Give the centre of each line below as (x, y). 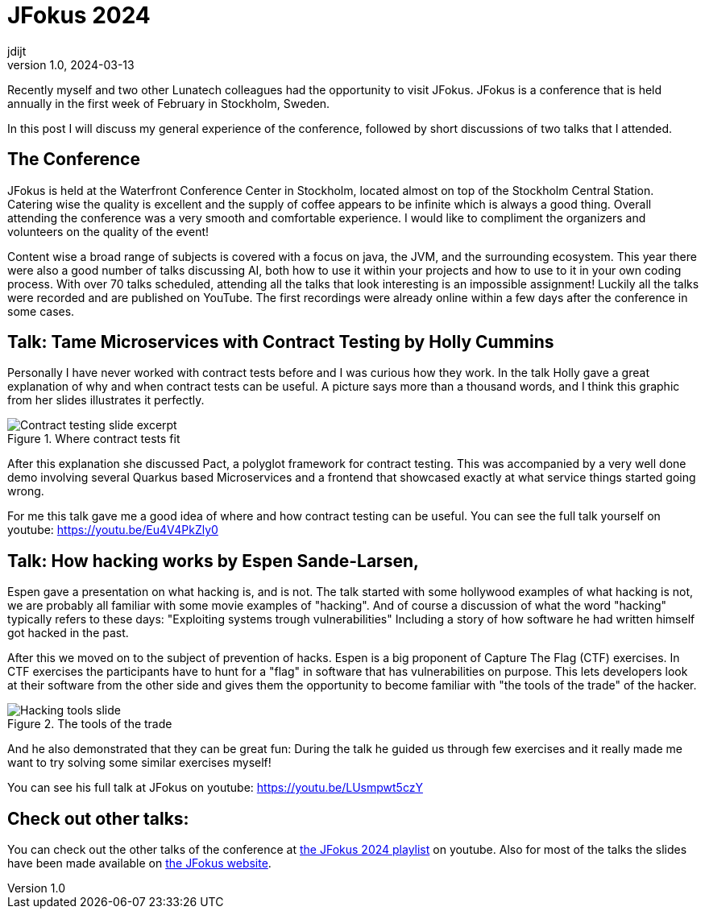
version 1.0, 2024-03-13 (71, 64)
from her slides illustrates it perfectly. (106, 400)
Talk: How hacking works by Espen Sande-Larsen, (214, 561)
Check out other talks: (98, 818)
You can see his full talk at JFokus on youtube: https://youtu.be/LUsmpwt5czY (215, 788)
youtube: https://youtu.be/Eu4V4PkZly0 (113, 530)
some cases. (41, 311)
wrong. (26, 491)
